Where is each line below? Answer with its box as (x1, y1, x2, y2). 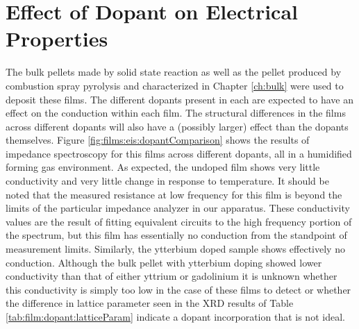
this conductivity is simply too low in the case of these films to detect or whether (6, 282, 351, 296)
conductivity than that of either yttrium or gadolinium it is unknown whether (6, 269, 337, 283)
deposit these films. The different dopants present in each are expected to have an (6, 92, 353, 106)
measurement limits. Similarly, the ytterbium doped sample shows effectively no (6, 242, 345, 256)
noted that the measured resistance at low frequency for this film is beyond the (6, 187, 342, 201)
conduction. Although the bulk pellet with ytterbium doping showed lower (6, 255, 322, 269)
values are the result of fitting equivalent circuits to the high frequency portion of (6, 214, 352, 228)
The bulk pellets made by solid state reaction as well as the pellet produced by (6, 65, 342, 79)
